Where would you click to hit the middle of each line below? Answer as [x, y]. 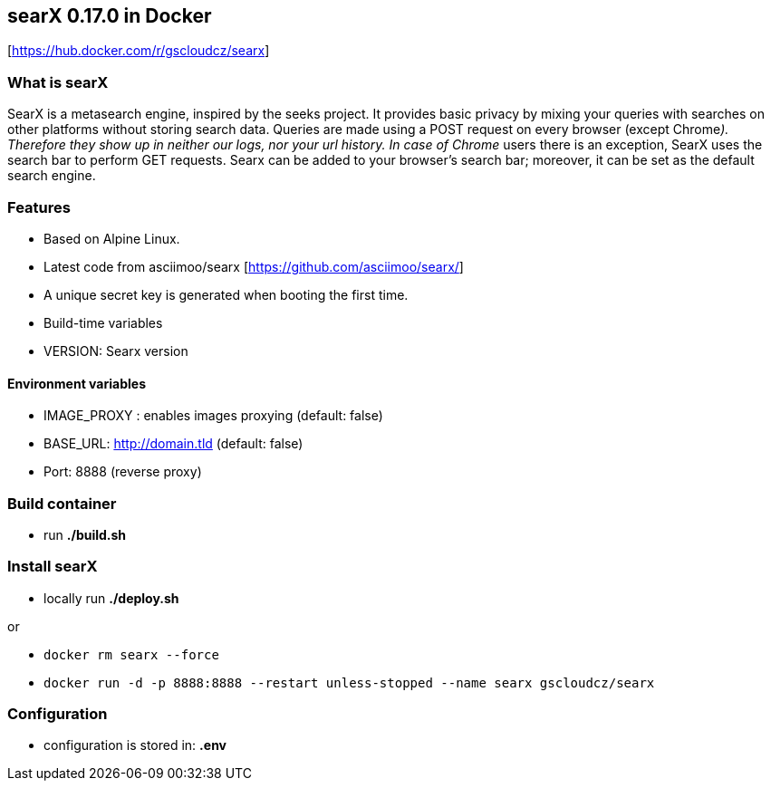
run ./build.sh [85, 534]
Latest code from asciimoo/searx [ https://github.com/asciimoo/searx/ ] [254, 266]
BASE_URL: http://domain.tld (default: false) [173, 444]
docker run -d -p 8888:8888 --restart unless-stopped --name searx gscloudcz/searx [349, 682]
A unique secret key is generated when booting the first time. [226, 294]
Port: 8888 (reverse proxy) [123, 472]
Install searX [53, 567]
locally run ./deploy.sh [111, 598]
